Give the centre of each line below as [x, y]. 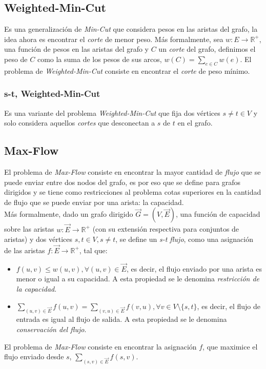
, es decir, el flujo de [229, 306]
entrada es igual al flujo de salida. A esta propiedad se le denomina [121, 319]
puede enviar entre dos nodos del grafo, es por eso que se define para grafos [122, 182]
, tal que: [93, 250]
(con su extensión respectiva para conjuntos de [166, 229]
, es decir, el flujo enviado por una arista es [194, 268]
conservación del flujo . [51, 329]
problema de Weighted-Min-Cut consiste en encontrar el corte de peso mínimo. [127, 70]
